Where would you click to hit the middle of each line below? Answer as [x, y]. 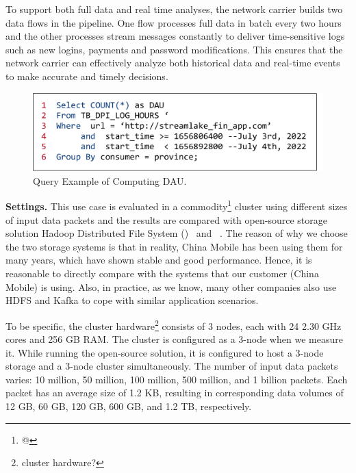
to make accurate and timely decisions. [87, 76]
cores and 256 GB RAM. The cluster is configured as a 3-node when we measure [174, 339]
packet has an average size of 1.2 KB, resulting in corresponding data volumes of [175, 393]
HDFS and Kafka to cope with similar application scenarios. [132, 300]
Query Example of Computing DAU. [110, 180]
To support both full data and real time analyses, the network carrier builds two [174, 9]
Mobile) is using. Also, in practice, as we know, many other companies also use [171, 286]
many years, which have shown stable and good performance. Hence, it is [159, 260]
